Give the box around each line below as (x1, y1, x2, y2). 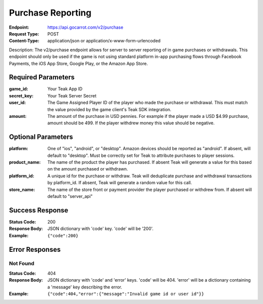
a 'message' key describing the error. (47, 284, 122, 290)
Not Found (9, 260, 35, 267)
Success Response (9, 206, 68, 214)
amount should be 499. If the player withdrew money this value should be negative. (47, 120, 215, 126)
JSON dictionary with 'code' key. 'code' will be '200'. (47, 226, 153, 231)
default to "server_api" (47, 193, 93, 199)
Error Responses (9, 245, 61, 253)
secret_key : (9, 93, 34, 98)
